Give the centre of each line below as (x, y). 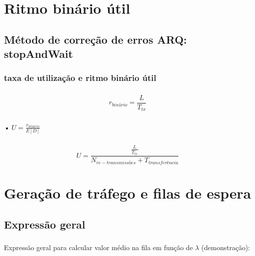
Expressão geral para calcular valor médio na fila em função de (99, 247)
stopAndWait (39, 54)
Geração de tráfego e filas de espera (127, 193)
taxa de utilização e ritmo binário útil (80, 78)
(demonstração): (226, 247)
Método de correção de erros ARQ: (96, 39)
